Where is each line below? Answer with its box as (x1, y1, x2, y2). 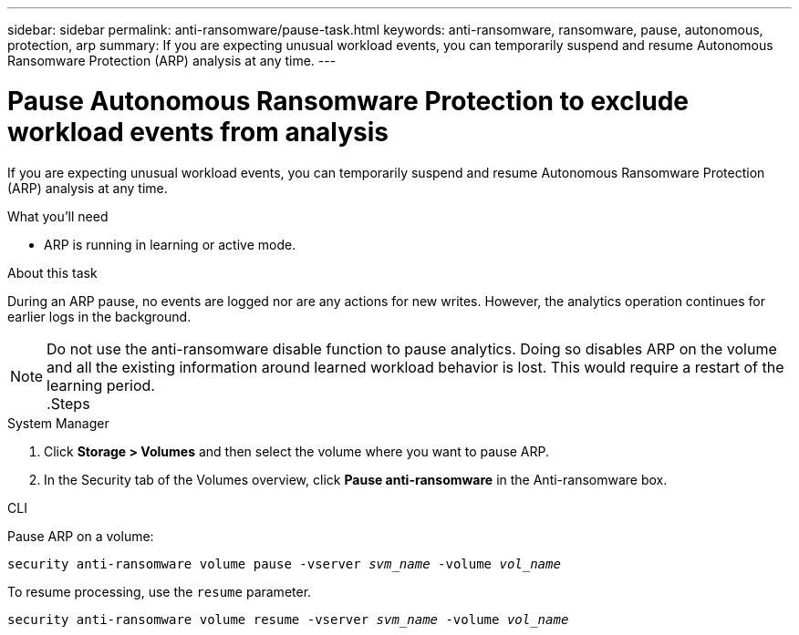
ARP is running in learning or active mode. (44, 236, 296, 252)
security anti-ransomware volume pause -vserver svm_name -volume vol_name (7, 556, 561, 571)
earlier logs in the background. (7, 308, 192, 324)
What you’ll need (7, 208, 109, 224)
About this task (7, 264, 98, 281)
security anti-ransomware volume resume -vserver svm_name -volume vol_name (7, 611, 569, 627)
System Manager (7, 415, 109, 431)
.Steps (47, 394, 90, 413)
